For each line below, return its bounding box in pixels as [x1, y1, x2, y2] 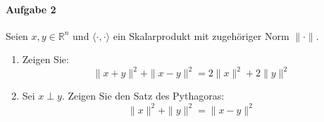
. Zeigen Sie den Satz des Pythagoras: [61, 88, 225, 103]
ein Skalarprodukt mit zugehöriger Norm [113, 28, 289, 43]
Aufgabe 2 [6, 1, 56, 16]
